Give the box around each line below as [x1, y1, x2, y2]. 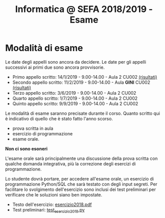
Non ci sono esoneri [5, 145, 48, 151]
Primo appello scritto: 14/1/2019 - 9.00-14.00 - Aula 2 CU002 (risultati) [12, 74, 157, 80]
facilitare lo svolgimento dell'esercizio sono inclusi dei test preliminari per [5, 186, 156, 192]
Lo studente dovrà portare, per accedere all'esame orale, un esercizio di [5, 175, 154, 181]
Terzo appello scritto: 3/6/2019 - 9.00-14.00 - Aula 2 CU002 [12, 90, 136, 96]
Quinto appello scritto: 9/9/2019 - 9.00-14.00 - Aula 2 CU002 [12, 100, 138, 106]
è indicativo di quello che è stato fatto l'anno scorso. [5, 115, 113, 121]
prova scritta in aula [12, 125, 53, 131]
